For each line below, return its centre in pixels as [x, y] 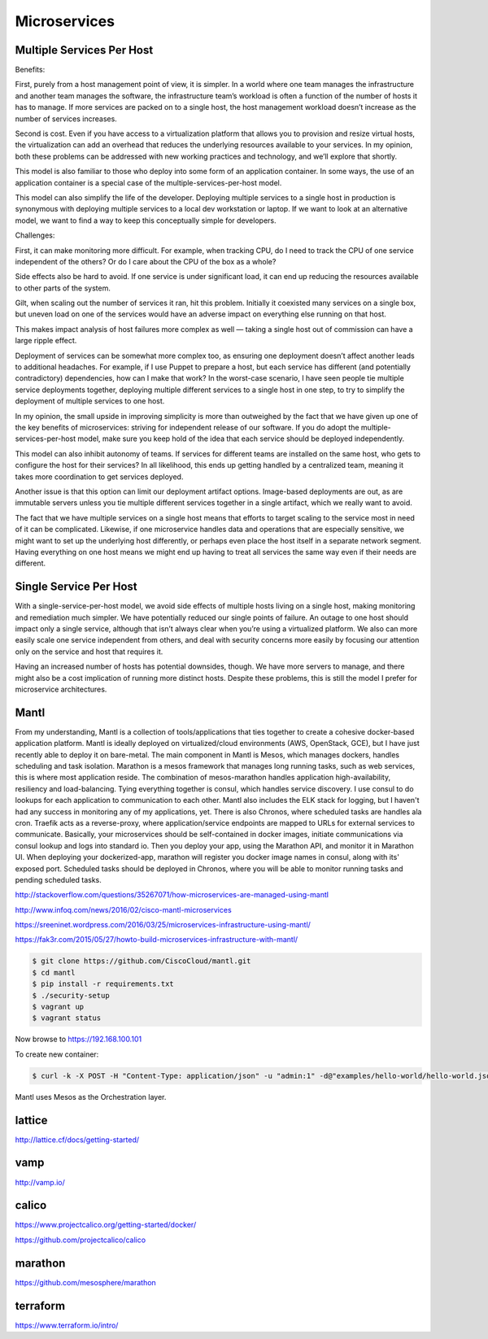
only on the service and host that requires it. [89, 652]
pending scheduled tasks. [58, 879]
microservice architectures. [61, 689]
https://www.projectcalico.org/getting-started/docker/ [106, 1225]
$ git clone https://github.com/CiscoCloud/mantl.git [142, 961]
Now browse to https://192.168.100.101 [78, 1039]
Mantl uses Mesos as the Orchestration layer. [91, 1097]
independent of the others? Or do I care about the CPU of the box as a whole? [146, 261]
